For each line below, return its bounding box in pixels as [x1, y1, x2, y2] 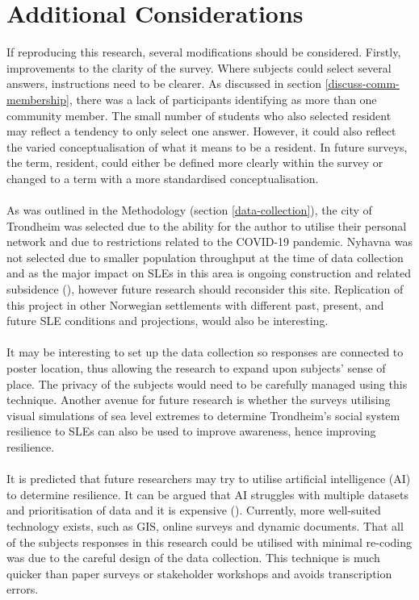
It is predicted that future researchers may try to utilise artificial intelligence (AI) [6, 470, 411, 487]
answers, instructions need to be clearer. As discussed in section [6, 75, 322, 92]
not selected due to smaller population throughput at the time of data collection [6, 248, 404, 265]
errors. [6, 581, 39, 598]
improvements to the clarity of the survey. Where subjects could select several [6, 59, 392, 76]
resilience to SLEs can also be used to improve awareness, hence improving [6, 423, 376, 440]
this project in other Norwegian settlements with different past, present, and [6, 296, 384, 313]
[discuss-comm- [325, 75, 400, 92]
